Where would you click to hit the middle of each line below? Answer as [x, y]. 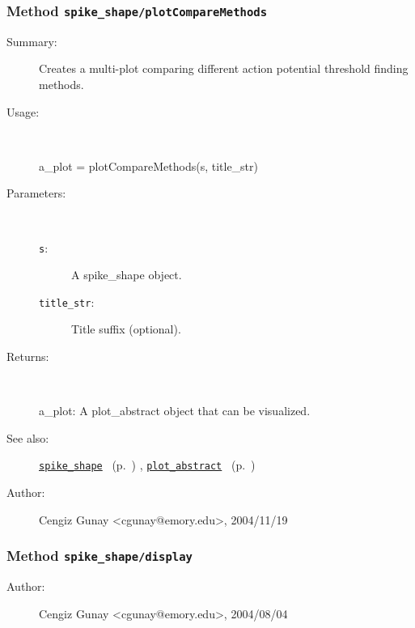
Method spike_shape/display [100, 556]
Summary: [32, 41]
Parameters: [36, 193]
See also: [28, 437]
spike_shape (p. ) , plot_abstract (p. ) [147, 465]
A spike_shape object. [127, 275]
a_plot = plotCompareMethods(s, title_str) [148, 165]
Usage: [23, 111]
